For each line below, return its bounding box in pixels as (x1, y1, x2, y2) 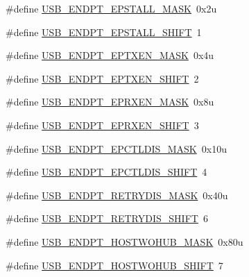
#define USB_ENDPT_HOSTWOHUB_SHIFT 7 (6, 258, 223, 272)
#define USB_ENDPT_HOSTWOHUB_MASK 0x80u (6, 234, 243, 249)
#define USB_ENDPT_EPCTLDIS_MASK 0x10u (6, 141, 227, 156)
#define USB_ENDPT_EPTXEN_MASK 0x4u (6, 48, 214, 62)
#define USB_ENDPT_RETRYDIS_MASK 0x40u (6, 187, 228, 202)
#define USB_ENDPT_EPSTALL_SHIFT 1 (6, 24, 202, 39)
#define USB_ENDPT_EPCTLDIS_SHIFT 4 (6, 165, 207, 179)
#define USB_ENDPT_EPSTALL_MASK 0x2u (6, 1, 217, 15)
